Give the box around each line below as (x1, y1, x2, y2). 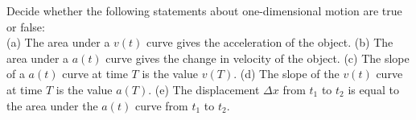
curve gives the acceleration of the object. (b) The (146, 34, 393, 51)
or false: (6, 18, 45, 35)
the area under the (6, 97, 98, 114)
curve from (134, 97, 188, 114)
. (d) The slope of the (233, 65, 340, 82)
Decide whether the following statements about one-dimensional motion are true (6, 2, 402, 19)
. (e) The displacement (148, 81, 260, 97)
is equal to (348, 81, 399, 97)
